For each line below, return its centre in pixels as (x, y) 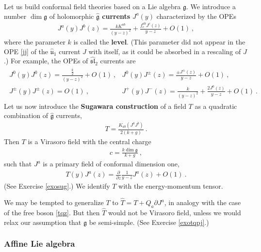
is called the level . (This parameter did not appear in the (159, 42)
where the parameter (35, 42)
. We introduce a (211, 6)
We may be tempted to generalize (54, 202)
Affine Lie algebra (40, 244)
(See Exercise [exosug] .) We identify (57, 186)
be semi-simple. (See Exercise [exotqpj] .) (149, 222)
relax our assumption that (43, 222)
